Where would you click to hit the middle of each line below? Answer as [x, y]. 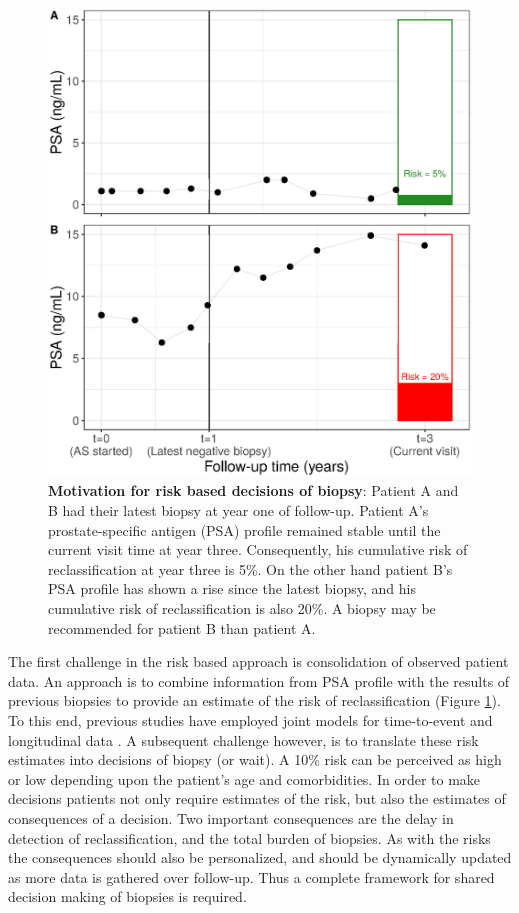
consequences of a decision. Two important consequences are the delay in [231, 817]
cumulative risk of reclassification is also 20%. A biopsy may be [242, 608]
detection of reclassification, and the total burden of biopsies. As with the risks [249, 837]
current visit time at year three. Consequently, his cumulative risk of [258, 549]
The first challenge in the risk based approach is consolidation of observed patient [258, 661]
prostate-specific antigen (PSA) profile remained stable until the [244, 529]
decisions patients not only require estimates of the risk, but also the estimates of [257, 798]
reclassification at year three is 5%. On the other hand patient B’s [250, 568]
